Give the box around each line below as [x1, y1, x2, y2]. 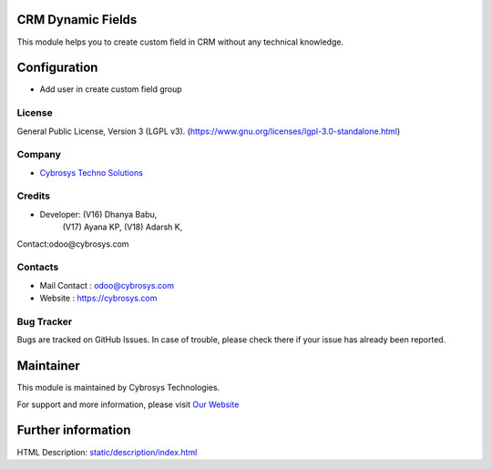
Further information [16, 423, 131, 438]
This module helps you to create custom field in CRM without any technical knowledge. [16, 36, 344, 47]
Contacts [16, 260, 59, 273]
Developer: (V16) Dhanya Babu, [39, 209, 158, 219]
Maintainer [16, 358, 81, 373]
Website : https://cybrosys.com [39, 292, 158, 304]
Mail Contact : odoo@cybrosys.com [39, 280, 175, 291]
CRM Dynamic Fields [16, 12, 138, 27]
